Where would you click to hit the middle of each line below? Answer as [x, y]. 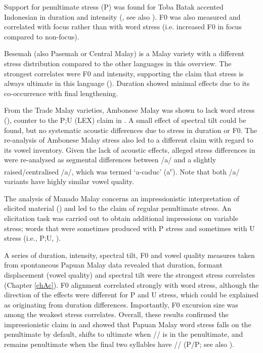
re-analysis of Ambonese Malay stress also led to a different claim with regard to [129, 140]
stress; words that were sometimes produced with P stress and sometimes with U [129, 228]
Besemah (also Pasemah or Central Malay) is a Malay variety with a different [124, 53]
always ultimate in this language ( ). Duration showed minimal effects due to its [127, 83]
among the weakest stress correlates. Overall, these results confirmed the [116, 314]
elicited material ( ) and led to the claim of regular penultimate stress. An [118, 208]
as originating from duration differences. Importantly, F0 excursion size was [121, 304]
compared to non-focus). [42, 36]
